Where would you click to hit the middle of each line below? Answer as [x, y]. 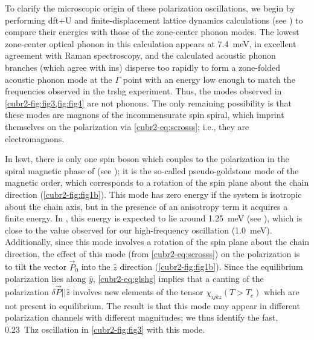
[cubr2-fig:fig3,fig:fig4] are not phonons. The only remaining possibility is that [148, 103]
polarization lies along [46, 279]
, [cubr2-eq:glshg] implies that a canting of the [178, 279]
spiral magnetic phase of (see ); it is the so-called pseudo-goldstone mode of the [152, 170]
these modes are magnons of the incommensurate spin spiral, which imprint [145, 115]
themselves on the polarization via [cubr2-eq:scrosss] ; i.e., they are [127, 126]
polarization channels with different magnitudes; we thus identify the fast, [142, 317]
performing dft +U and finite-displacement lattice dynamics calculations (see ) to [154, 20]
